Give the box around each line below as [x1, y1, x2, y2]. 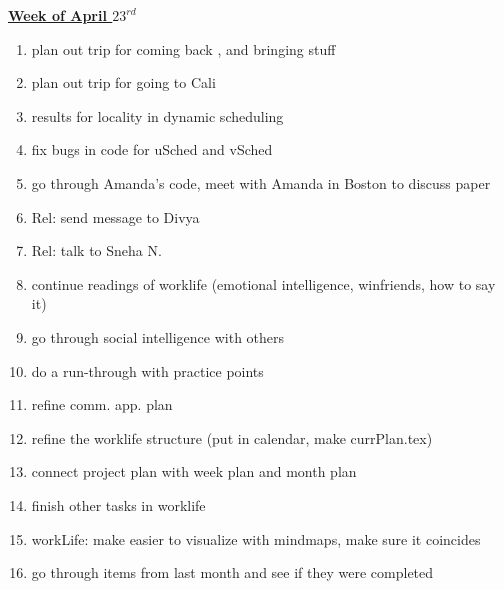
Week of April [8, 5, 107, 25]
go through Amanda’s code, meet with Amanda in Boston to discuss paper [31, 172, 491, 193]
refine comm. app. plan [31, 394, 173, 415]
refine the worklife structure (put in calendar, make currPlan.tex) [31, 427, 433, 448]
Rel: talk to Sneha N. [31, 240, 162, 261]
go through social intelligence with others [31, 326, 285, 347]
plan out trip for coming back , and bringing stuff [31, 38, 336, 59]
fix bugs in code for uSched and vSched [31, 139, 273, 160]
